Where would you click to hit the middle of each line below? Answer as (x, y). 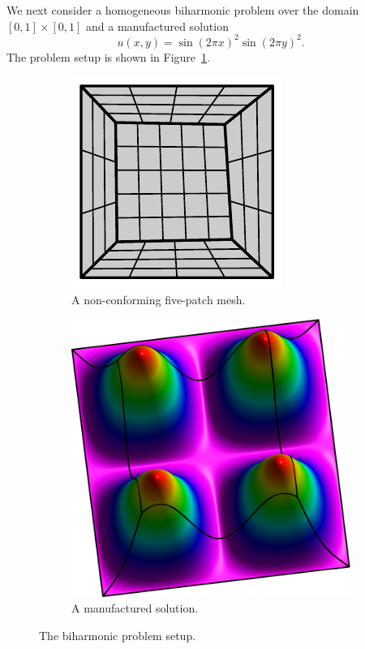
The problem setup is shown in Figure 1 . (108, 56)
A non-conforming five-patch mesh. (159, 299)
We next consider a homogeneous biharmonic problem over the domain (183, 10)
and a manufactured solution (157, 26)
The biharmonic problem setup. (118, 635)
